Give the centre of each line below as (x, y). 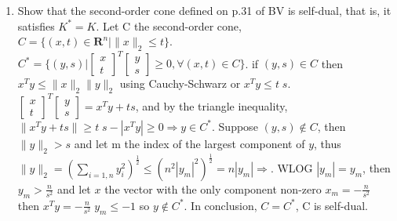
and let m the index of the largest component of (189, 143)
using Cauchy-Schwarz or (180, 83)
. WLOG (291, 167)
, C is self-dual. (331, 205)
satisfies (36, 25)
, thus (328, 143)
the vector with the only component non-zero (213, 188)
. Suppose (235, 126)
